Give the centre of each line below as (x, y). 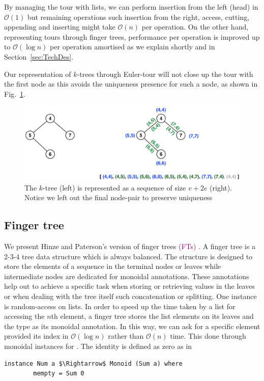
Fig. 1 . (15, 93)
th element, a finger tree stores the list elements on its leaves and (152, 316)
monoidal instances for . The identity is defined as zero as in (98, 346)
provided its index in (36, 336)
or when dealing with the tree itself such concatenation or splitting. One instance (130, 296)
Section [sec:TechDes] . (39, 56)
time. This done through (208, 336)
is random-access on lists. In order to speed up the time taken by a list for (120, 306)
